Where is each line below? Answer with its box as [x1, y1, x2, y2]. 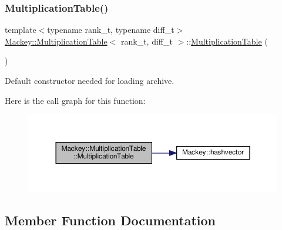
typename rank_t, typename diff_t [47, 23, 174, 36]
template [5, 23, 36, 36]
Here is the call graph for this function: [5, 94, 146, 106]
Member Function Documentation [5, 211, 216, 229]
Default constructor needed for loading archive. [5, 75, 174, 86]
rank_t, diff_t [120, 35, 173, 47]
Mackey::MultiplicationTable [5, 35, 108, 47]
